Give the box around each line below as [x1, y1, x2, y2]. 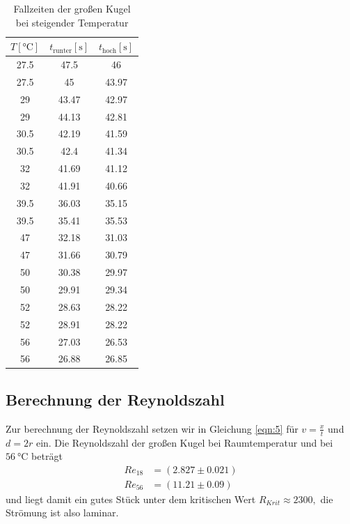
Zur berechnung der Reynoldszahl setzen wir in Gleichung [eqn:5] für [6, 421, 299, 436]
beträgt [31, 449, 63, 463]
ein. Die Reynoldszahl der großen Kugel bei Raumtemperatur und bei [35, 435, 333, 449]
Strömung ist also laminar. [6, 505, 119, 520]
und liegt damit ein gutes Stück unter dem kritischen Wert [6, 491, 256, 506]
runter [53, 47, 72, 54]
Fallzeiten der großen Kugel [13, 1, 131, 15]
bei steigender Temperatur [15, 15, 129, 29]
